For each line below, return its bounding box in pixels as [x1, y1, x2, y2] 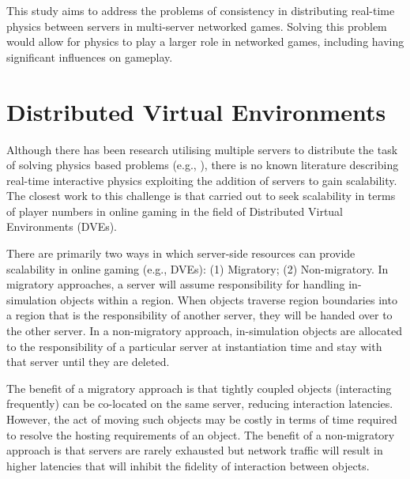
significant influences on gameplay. [6, 48, 173, 65]
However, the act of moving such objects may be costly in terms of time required [6, 411, 397, 427]
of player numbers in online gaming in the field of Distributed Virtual [6, 202, 344, 219]
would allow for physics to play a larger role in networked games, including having [6, 33, 404, 50]
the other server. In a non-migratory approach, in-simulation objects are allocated [6, 322, 403, 339]
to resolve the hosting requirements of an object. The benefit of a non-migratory [6, 426, 395, 443]
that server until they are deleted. [6, 353, 170, 370]
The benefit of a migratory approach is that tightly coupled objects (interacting [6, 379, 392, 396]
